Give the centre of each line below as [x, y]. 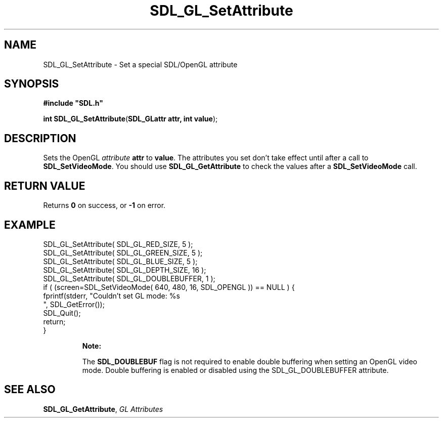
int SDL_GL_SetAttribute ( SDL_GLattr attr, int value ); [130, 119]
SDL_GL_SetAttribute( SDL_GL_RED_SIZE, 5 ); [118, 244]
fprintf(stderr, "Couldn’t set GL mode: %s [112, 296]
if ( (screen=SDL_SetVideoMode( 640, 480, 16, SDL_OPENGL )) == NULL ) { [169, 287]
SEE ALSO [30, 390]
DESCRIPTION [40, 138]
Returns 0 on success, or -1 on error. [104, 205]
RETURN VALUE [45, 186]
